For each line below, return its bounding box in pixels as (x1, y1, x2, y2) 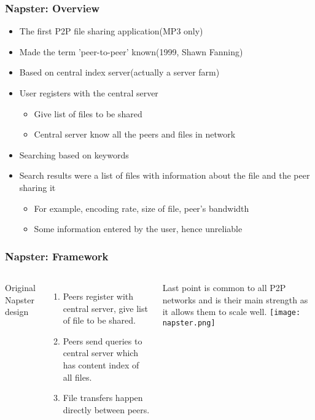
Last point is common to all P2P (162, 281, 286, 294)
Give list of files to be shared (34, 107, 142, 120)
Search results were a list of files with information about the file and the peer (19, 169, 310, 182)
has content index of (63, 358, 139, 371)
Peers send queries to (63, 334, 142, 347)
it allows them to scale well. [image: (162, 305, 301, 318)
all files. (63, 370, 92, 383)
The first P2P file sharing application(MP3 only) (19, 25, 203, 37)
